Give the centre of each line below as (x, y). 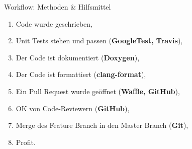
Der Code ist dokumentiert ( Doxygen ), (78, 57)
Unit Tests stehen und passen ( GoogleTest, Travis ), (99, 41)
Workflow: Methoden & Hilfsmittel (58, 7)
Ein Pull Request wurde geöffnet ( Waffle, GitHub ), (98, 91)
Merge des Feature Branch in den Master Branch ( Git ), (102, 125)
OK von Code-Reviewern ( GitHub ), (73, 108)
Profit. (26, 142)
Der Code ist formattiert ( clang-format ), (81, 74)
